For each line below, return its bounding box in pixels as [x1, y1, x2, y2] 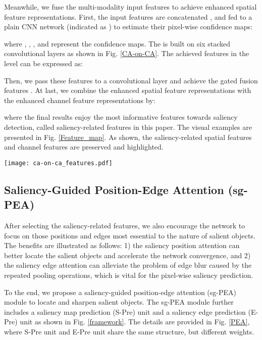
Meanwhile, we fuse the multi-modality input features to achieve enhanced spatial [4, 2, 257, 12]
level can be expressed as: [4, 58, 83, 68]
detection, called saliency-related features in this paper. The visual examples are [4, 121, 252, 132]
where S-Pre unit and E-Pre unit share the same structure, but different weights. [4, 326, 254, 336]
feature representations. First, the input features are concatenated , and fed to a [4, 11, 252, 22]
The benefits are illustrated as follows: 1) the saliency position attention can [4, 240, 240, 251]
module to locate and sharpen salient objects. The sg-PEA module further [4, 297, 234, 307]
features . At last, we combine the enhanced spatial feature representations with [4, 85, 251, 95]
